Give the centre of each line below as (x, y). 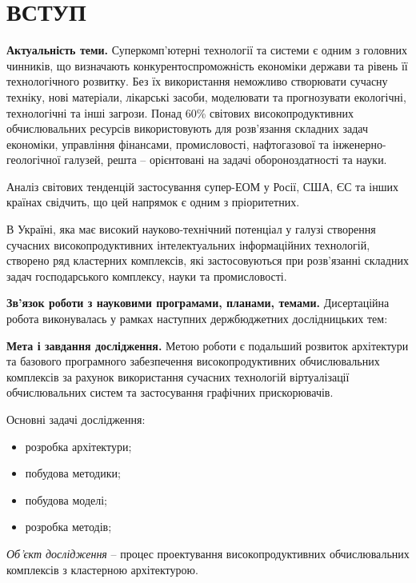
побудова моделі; (66, 499)
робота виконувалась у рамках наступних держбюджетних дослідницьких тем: (197, 319)
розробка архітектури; (78, 446)
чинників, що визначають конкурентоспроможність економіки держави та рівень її (207, 65)
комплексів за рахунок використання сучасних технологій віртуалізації (178, 376)
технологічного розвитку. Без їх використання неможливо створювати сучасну (197, 81)
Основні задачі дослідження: (76, 419)
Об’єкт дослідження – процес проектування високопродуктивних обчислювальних (208, 553)
